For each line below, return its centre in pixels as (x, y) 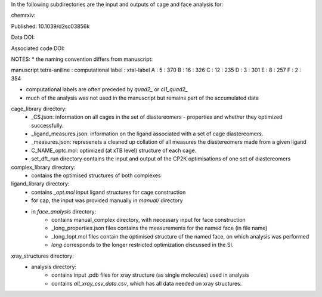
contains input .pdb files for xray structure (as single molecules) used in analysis (150, 275)
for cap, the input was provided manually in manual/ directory (107, 200)
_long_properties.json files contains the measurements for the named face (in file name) (160, 228)
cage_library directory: (39, 109)
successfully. (47, 125)
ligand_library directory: (40, 184)
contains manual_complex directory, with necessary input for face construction (148, 219)
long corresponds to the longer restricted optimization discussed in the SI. (143, 245)
